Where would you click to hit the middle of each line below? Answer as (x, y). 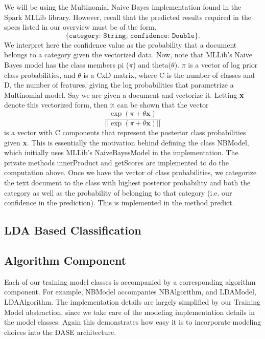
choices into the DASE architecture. (60, 332)
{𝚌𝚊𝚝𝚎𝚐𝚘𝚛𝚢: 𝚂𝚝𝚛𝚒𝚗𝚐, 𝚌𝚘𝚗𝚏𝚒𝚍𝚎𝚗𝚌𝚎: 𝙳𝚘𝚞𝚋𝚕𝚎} (132, 36)
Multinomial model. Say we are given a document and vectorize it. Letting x (124, 94)
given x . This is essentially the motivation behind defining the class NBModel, (127, 142)
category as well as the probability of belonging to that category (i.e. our (118, 192)
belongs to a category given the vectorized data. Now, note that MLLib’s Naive (128, 55)
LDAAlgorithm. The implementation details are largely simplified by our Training (132, 301)
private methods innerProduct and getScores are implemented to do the (116, 162)
